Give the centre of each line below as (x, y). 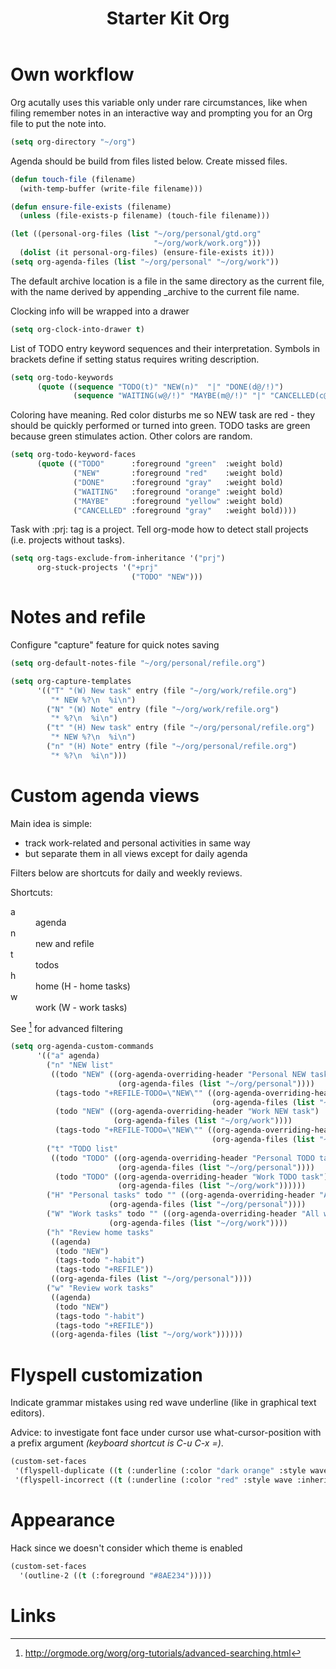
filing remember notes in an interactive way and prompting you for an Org (161, 113)
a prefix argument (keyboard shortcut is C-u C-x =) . (117, 1443)
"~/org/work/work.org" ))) (207, 243)
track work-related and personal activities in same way (137, 843)
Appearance (63, 1520)
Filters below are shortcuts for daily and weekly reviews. (126, 873)
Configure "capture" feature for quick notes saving (115, 645)
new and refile (65, 943)
